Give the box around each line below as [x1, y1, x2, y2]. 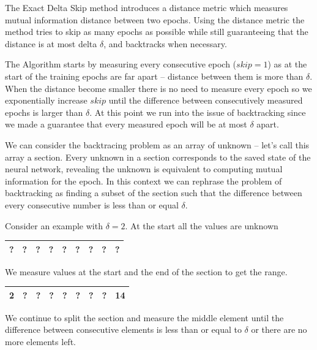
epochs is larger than [5, 105, 83, 118]
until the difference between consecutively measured [108, 94, 303, 107]
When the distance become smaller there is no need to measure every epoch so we [5, 82, 312, 94]
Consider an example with [5, 219, 103, 232]
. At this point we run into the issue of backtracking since [89, 105, 306, 118]
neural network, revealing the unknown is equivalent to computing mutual [5, 162, 283, 175]
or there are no [251, 323, 307, 336]
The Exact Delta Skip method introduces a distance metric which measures [5, 1, 288, 13]
